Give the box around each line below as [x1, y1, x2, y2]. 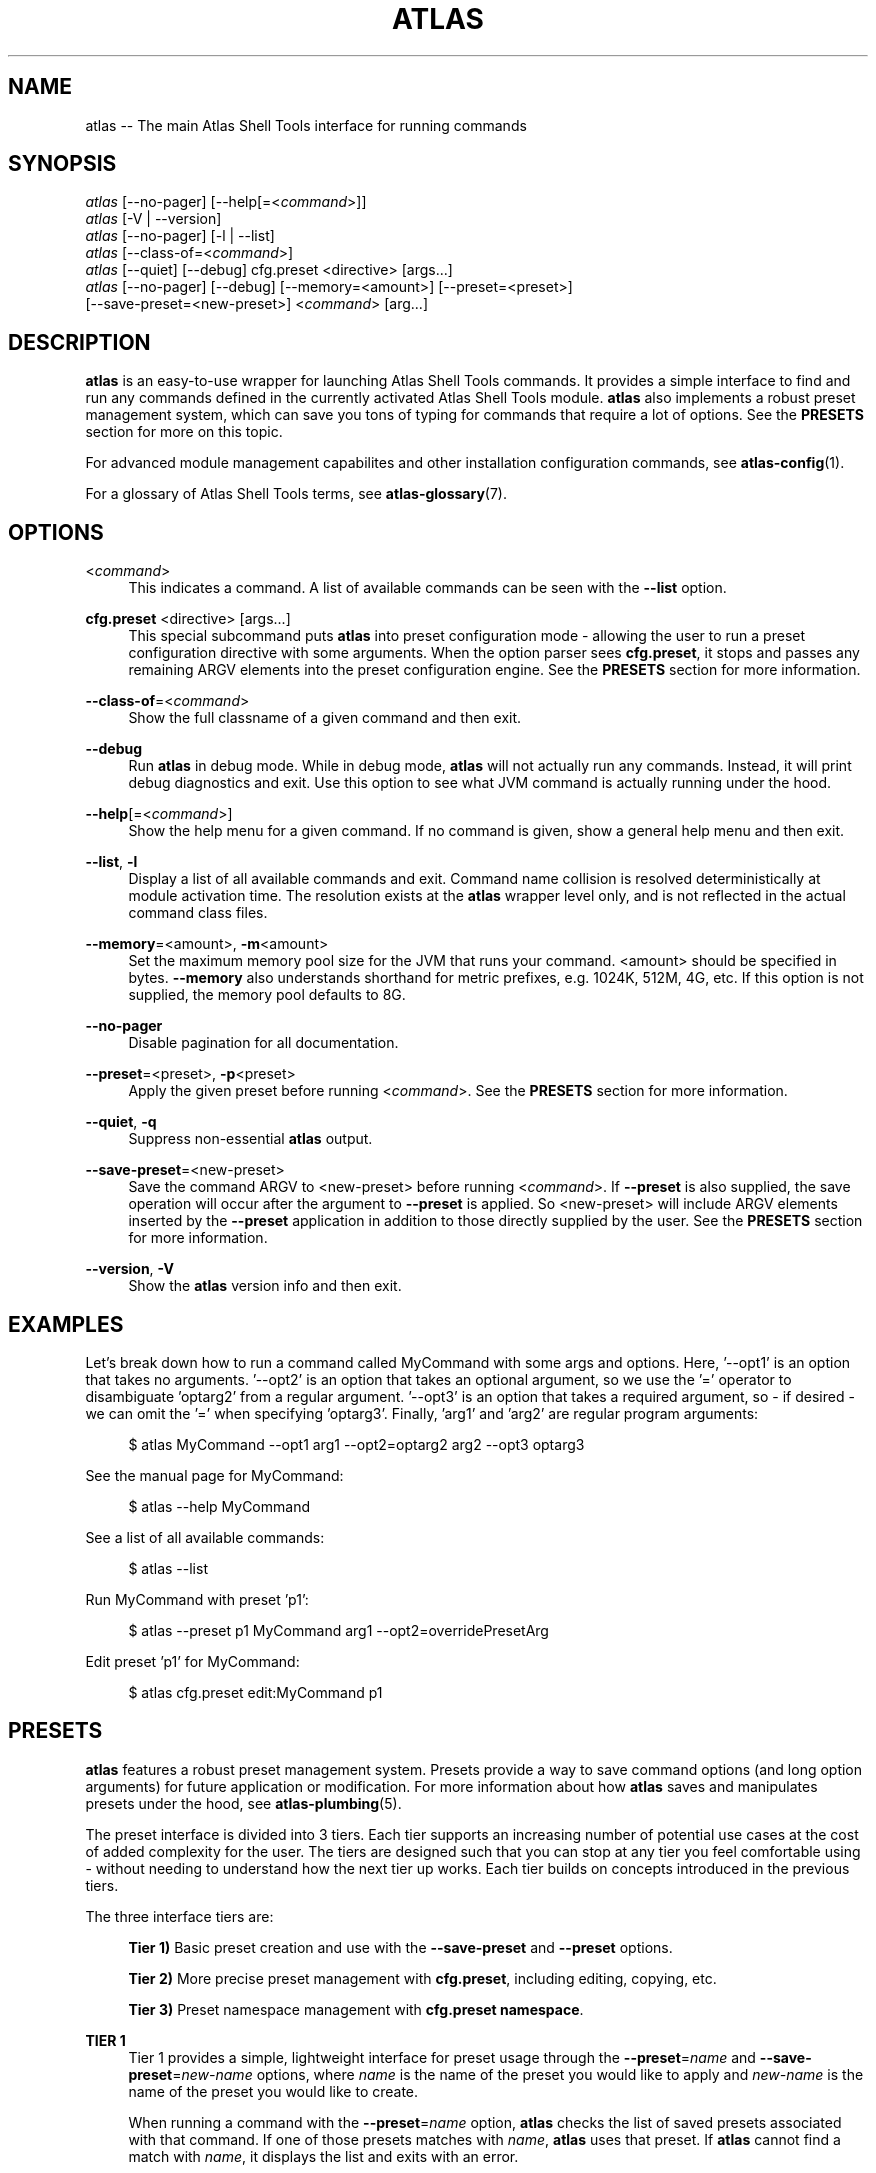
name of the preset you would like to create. [128, 2082, 419, 2100]
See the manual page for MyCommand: [85, 1466, 344, 1484]
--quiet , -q [85, 1113, 157, 1131]
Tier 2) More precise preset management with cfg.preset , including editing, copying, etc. [128, 1969, 717, 1987]
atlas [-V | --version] [85, 210, 222, 228]
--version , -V [85, 1260, 174, 1278]
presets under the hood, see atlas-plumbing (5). [85, 1794, 402, 1812]
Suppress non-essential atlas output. [128, 1130, 373, 1148]
